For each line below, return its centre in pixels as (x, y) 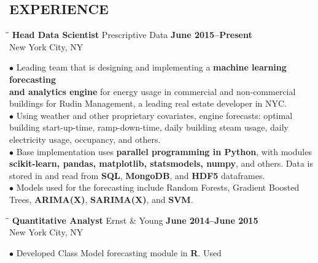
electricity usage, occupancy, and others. (85, 139)
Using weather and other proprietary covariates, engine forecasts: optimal (154, 115)
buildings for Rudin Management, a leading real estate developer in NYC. (148, 103)
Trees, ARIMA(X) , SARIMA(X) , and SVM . (101, 199)
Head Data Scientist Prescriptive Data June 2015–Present (132, 35)
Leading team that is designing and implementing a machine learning (151, 67)
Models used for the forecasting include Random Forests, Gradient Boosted (158, 187)
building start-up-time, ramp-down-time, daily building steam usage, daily (149, 127)
